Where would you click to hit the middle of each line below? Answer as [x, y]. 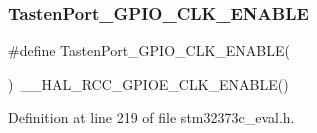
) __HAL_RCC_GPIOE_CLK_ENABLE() [148, 83]
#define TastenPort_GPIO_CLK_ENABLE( [149, 50]
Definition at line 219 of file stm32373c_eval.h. [151, 117]
